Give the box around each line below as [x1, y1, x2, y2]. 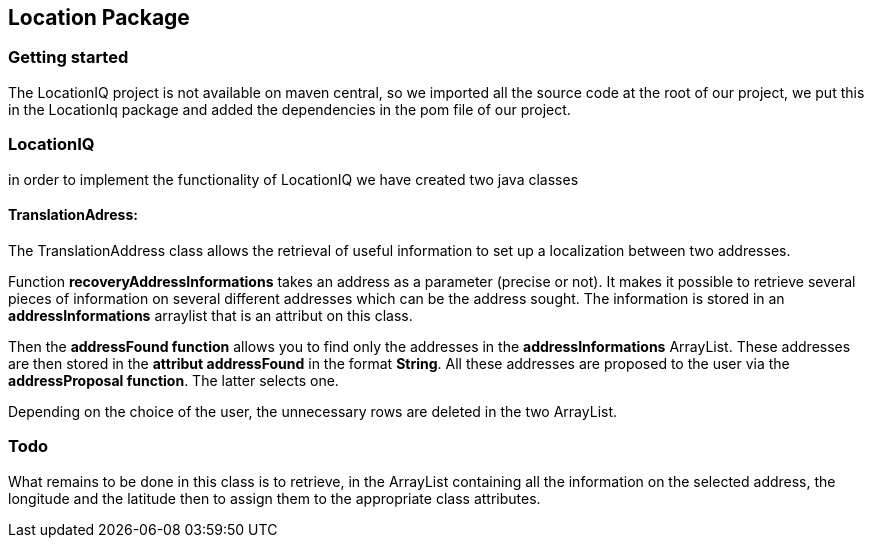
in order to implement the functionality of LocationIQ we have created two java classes [8, 170, 579, 188]
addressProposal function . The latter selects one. [8, 371, 339, 389]
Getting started [8, 47, 129, 68]
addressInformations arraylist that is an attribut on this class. [8, 306, 413, 324]
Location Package [8, 5, 190, 30]
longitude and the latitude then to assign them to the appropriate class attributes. [8, 489, 541, 507]
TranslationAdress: [8, 206, 138, 224]
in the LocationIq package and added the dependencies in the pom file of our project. [8, 100, 571, 118]
